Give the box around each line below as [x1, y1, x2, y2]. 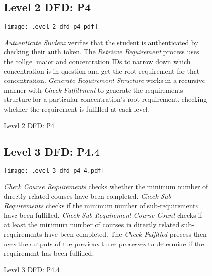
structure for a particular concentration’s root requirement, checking [4, 94, 207, 104]
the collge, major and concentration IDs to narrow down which [4, 56, 191, 66]
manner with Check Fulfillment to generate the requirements [4, 84, 183, 95]
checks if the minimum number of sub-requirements [45, 200, 198, 211]
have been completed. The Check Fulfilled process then [44, 229, 207, 239]
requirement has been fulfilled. [4, 248, 94, 258]
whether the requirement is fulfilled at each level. [4, 104, 149, 114]
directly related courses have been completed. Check [4, 191, 158, 201]
